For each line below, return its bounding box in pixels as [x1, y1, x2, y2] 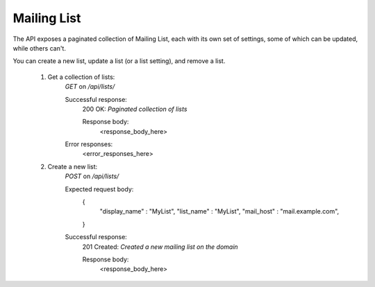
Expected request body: [65, 184, 134, 193]
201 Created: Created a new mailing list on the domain [82, 243, 239, 251]
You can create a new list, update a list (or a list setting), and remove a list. [12, 57, 226, 65]
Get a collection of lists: [47, 73, 115, 81]
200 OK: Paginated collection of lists [82, 105, 187, 113]
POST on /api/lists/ [65, 172, 119, 180]
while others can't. [12, 44, 66, 52]
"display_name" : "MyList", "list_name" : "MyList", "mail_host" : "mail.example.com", [99, 207, 340, 216]
